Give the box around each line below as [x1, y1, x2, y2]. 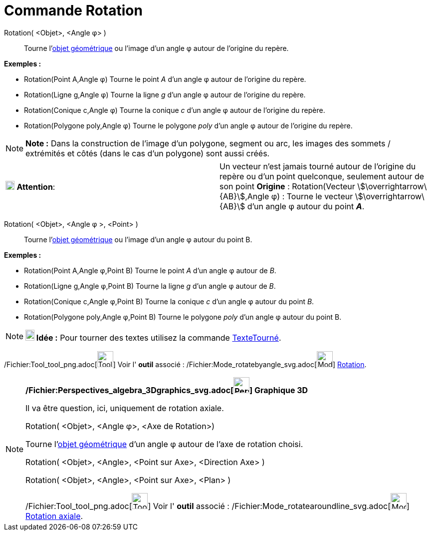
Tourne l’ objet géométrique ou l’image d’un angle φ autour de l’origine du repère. [24, 43, 289, 52]
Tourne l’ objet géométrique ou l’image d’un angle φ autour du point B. [24, 235, 252, 244]
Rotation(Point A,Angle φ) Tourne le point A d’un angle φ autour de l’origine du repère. [24, 74, 306, 83]
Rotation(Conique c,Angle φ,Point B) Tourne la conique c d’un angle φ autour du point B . [24, 297, 314, 306]
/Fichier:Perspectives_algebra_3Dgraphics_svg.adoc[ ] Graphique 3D [25, 385, 308, 395]
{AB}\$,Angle [219, 191, 269, 201]
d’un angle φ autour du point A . [247, 201, 365, 211]
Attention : [16, 181, 55, 192]
